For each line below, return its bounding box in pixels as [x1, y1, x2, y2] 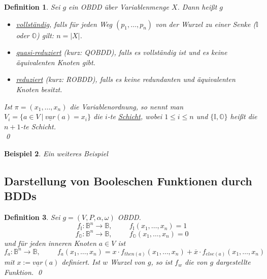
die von [185, 257, 208, 267]
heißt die [230, 111, 257, 122]
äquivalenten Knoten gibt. [16, 57, 95, 67]
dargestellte [216, 257, 251, 267]
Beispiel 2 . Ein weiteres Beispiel [4, 148, 108, 158]
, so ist [151, 257, 173, 267]
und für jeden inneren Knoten [4, 237, 96, 248]
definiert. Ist [61, 257, 101, 267]
